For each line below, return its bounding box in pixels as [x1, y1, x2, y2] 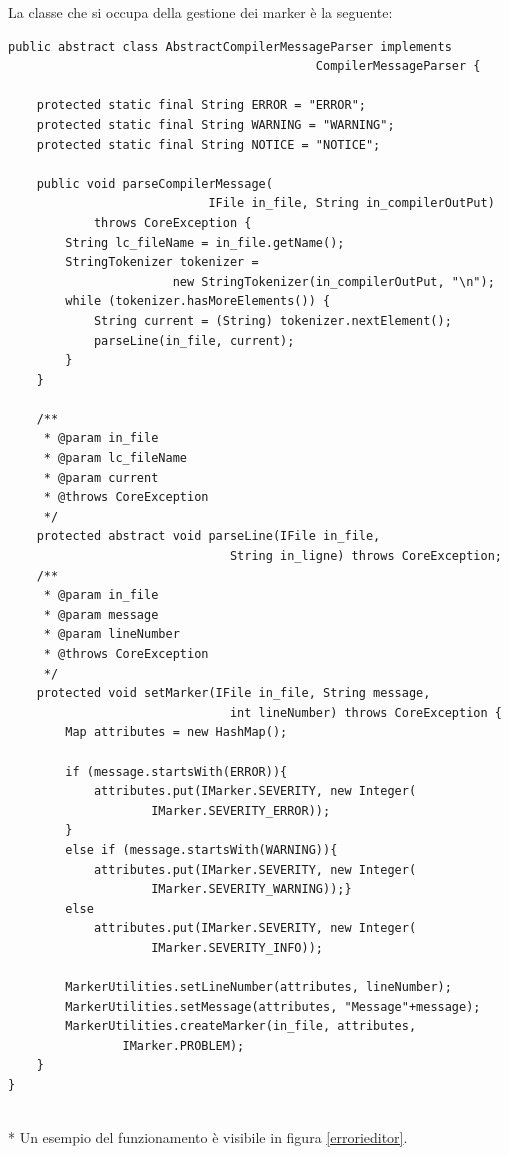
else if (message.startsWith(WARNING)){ [65, 842, 338, 857]
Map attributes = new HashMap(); [65, 725, 288, 740]
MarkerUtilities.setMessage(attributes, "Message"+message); [65, 999, 481, 1014]
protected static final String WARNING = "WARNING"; [36, 117, 395, 132]
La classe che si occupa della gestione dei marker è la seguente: [8, 2, 393, 22]
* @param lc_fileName [43, 451, 187, 466]
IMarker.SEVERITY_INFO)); [151, 940, 323, 955]
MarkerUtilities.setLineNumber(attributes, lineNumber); [65, 980, 452, 995]
